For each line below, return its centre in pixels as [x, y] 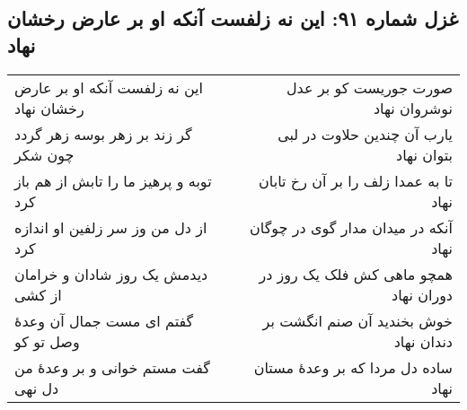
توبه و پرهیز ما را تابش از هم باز [113, 180]
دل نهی [37, 388]
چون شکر [44, 154]
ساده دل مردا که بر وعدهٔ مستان [353, 367]
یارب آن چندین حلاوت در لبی [365, 134]
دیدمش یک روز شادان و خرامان [111, 274]
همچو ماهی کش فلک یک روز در [356, 274]
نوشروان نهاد [413, 108]
